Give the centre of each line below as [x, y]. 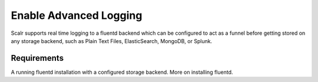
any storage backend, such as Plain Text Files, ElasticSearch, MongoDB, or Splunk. [112, 41]
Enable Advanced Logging [77, 15]
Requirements [37, 58]
